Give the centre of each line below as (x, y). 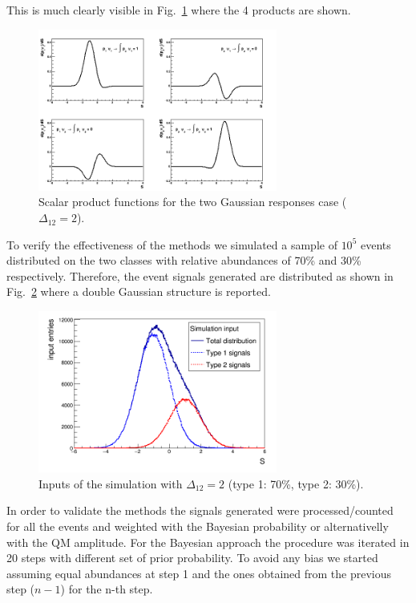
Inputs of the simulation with (111, 483)
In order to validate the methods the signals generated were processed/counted (200, 510)
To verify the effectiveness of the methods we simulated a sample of (172, 244)
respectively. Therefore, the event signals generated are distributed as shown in (200, 275)
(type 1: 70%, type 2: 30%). (296, 483)
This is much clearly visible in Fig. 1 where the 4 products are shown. (179, 10)
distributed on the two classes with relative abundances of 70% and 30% (184, 260)
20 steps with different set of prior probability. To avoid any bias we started (192, 558)
